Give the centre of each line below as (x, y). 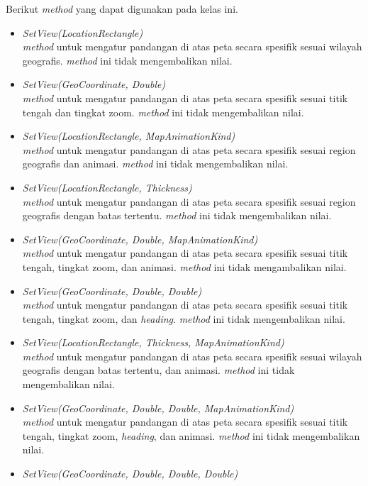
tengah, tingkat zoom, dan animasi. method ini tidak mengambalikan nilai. (184, 266)
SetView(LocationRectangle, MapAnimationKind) (129, 136)
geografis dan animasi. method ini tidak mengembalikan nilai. (155, 164)
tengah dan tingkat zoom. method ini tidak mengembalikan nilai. (163, 112)
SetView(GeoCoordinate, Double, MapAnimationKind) (140, 239)
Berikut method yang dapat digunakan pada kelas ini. (122, 9)
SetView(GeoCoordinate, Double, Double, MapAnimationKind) (158, 408)
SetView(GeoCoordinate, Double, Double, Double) (130, 474)
